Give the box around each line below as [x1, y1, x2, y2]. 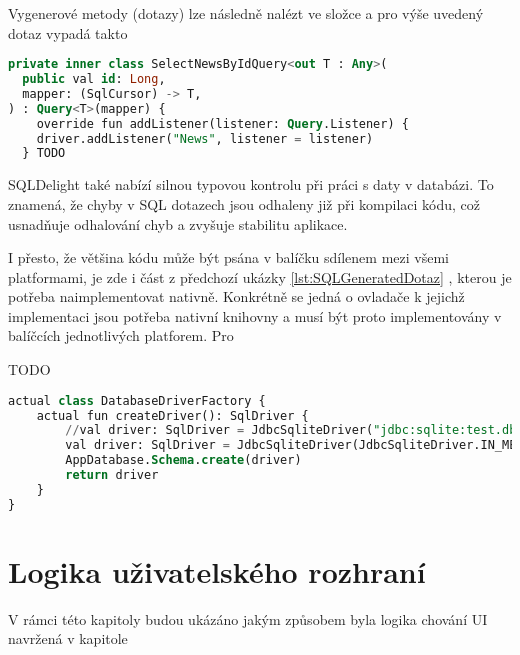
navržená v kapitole [8, 628, 128, 649]
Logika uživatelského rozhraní [8, 550, 426, 591]
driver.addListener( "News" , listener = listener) [36, 131, 374, 146]
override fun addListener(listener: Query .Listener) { [36, 116, 409, 131]
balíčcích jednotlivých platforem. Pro [8, 325, 234, 346]
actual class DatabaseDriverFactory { [8, 393, 266, 408]
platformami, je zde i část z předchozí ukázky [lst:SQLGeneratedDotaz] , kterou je [8, 266, 512, 287]
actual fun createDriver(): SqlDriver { [36, 408, 309, 423]
